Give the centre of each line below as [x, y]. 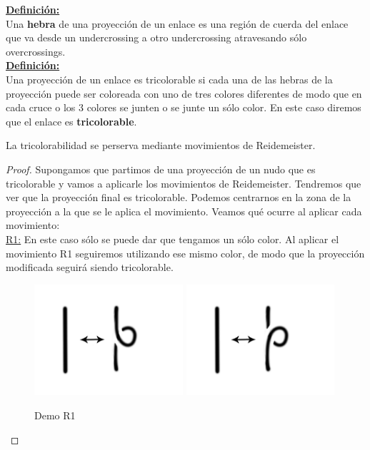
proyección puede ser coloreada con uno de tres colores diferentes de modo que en [184, 93]
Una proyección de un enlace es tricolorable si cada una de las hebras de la [169, 79]
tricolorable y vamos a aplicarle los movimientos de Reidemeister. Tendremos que [184, 183]
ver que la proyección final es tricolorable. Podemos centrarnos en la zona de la [179, 197]
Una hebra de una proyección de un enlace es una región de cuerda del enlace [177, 23]
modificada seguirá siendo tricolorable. [90, 267]
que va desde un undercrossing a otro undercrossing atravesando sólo [156, 37]
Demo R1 [55, 415]
